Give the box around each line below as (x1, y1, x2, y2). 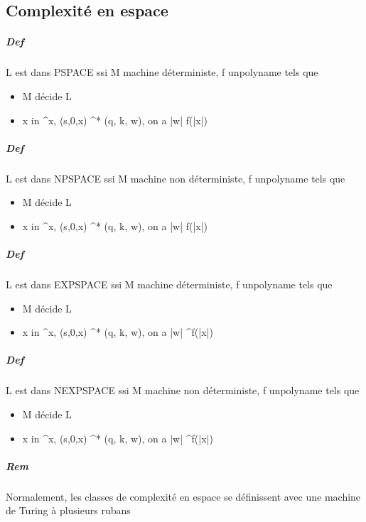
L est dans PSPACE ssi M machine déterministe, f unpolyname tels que (6, 65, 318, 80)
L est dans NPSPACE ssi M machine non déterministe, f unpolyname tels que (6, 170, 345, 185)
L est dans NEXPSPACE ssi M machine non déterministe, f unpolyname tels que (6, 383, 360, 398)
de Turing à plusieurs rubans (6, 503, 131, 518)
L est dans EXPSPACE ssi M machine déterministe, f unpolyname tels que (6, 277, 333, 292)
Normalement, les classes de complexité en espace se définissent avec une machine (6, 489, 361, 504)
